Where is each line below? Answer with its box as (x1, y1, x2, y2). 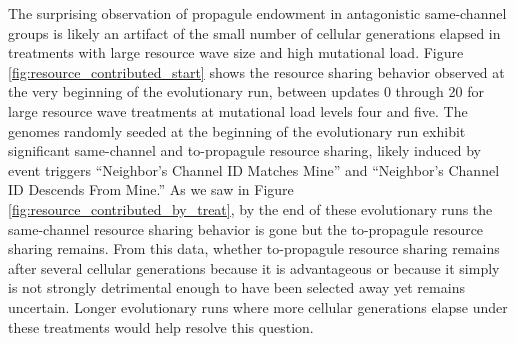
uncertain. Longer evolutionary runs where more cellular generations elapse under (8, 296, 508, 317)
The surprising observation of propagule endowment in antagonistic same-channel (8, 3, 507, 23)
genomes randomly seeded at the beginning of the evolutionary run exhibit (8, 120, 466, 141)
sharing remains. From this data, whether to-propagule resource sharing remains (8, 238, 500, 259)
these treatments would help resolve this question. (8, 316, 314, 337)
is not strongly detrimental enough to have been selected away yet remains (8, 277, 465, 298)
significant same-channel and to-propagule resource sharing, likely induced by (8, 140, 481, 161)
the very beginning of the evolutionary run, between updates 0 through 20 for (8, 81, 484, 102)
